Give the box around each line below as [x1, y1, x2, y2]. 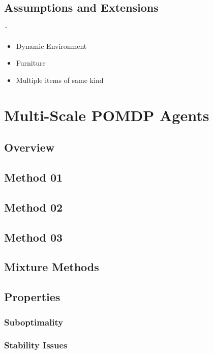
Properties [4, 289, 60, 305]
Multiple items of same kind [16, 74, 104, 85]
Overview [4, 139, 55, 155]
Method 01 [4, 169, 63, 185]
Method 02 [4, 199, 63, 215]
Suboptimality [4, 315, 64, 328]
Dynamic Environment [16, 40, 87, 51]
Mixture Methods [4, 259, 99, 275]
